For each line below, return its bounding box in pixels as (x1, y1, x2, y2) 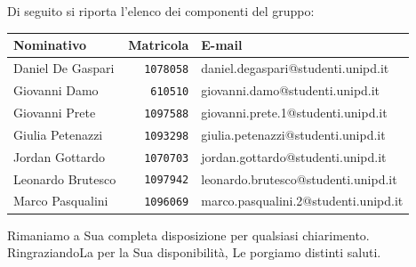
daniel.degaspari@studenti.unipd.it (201, 58, 389, 77)
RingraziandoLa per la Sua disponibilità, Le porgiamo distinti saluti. (7, 243, 381, 262)
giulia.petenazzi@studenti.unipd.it (201, 125, 386, 143)
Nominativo (13, 36, 87, 54)
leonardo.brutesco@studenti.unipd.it (201, 169, 397, 188)
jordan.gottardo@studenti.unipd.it (201, 147, 387, 166)
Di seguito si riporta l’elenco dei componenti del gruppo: (7, 2, 315, 20)
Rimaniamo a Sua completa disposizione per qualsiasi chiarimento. (7, 225, 370, 244)
